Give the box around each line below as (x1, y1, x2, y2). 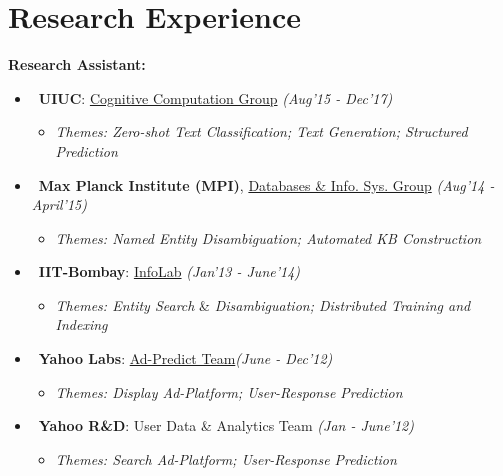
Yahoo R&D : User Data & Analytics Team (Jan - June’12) (38, 415, 414, 436)
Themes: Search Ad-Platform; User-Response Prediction (55, 448, 397, 469)
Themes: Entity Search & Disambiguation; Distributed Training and (55, 294, 471, 315)
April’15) (31, 194, 87, 215)
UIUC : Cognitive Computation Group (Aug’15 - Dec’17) (38, 87, 393, 108)
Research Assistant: (8, 54, 146, 75)
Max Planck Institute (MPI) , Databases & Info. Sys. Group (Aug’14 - (38, 174, 495, 195)
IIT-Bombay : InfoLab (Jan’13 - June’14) (38, 261, 301, 282)
